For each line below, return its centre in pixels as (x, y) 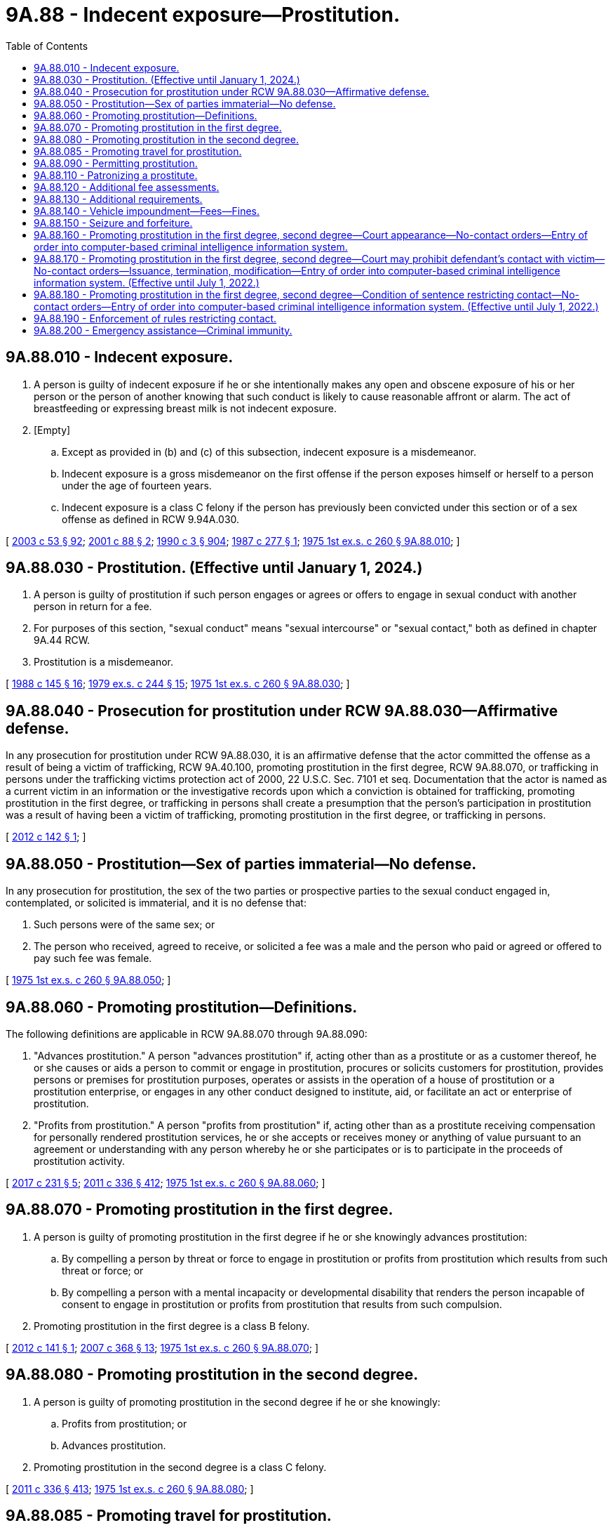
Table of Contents (47, 46)
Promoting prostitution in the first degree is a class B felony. (172, 1326)
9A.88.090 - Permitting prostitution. (116, 163)
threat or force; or (103, 1270)
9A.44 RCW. (62, 640)
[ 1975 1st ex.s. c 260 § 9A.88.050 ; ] (88, 980)
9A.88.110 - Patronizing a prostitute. (116, 175)
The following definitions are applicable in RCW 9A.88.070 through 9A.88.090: (187, 1034)
